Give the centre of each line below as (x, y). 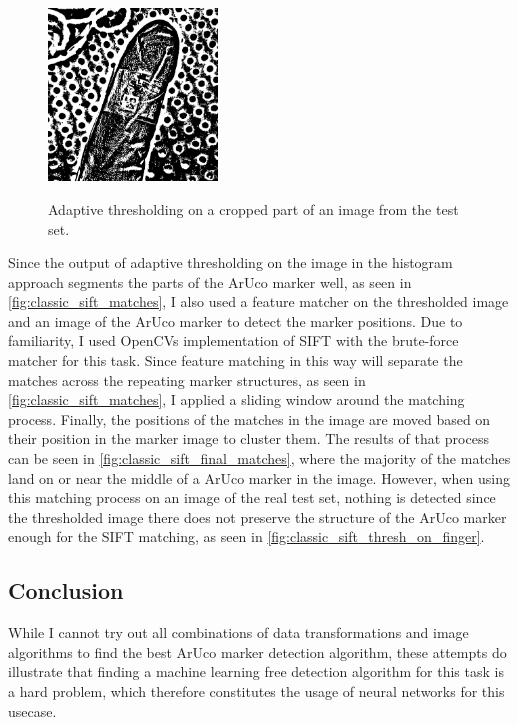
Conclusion (66, 590)
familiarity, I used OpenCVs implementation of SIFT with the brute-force (233, 340)
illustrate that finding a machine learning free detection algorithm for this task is (256, 671)
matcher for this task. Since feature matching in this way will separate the (235, 360)
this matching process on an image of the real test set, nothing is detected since (252, 497)
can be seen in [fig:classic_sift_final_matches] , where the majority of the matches (259, 458)
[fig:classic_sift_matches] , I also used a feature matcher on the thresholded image (258, 301)
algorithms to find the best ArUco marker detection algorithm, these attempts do (257, 651)
